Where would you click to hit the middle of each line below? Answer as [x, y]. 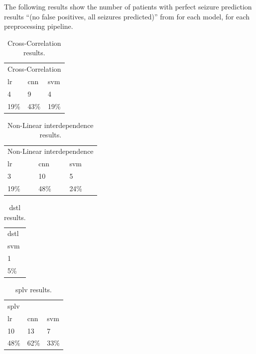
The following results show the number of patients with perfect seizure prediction [128, 6]
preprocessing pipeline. [39, 26]
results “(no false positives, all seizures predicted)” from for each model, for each [127, 16]
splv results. [34, 289]
